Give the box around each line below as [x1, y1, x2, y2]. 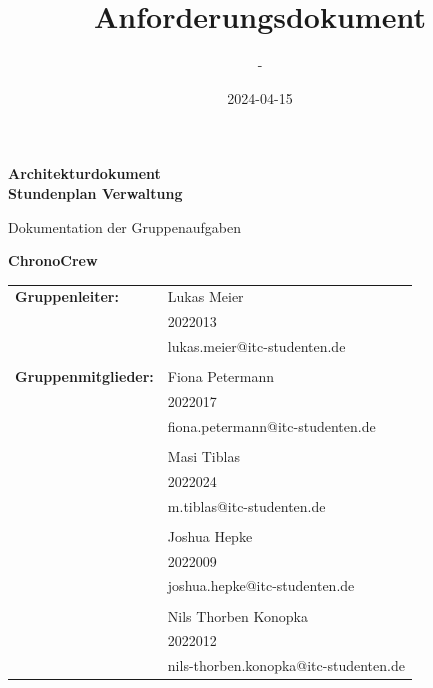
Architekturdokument [8, 163, 161, 184]
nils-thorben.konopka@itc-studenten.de [167, 655, 405, 676]
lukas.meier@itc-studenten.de [167, 336, 346, 357]
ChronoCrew [8, 250, 98, 271]
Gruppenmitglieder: [15, 366, 154, 387]
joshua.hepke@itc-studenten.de [167, 575, 355, 596]
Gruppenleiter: [15, 286, 119, 307]
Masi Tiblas [167, 446, 240, 466]
